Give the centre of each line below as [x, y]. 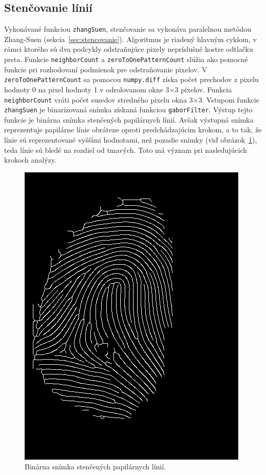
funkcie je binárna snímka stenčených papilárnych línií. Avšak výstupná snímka [129, 119]
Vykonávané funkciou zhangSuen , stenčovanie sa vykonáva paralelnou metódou [128, 29]
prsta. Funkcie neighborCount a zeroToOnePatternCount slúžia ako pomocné [126, 59]
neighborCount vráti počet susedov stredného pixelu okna [96, 99]
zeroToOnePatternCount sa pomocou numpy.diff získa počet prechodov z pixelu [131, 79]
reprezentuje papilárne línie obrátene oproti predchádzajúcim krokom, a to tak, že [133, 130]
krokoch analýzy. [30, 160]
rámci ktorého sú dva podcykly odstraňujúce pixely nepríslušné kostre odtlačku [129, 49]
